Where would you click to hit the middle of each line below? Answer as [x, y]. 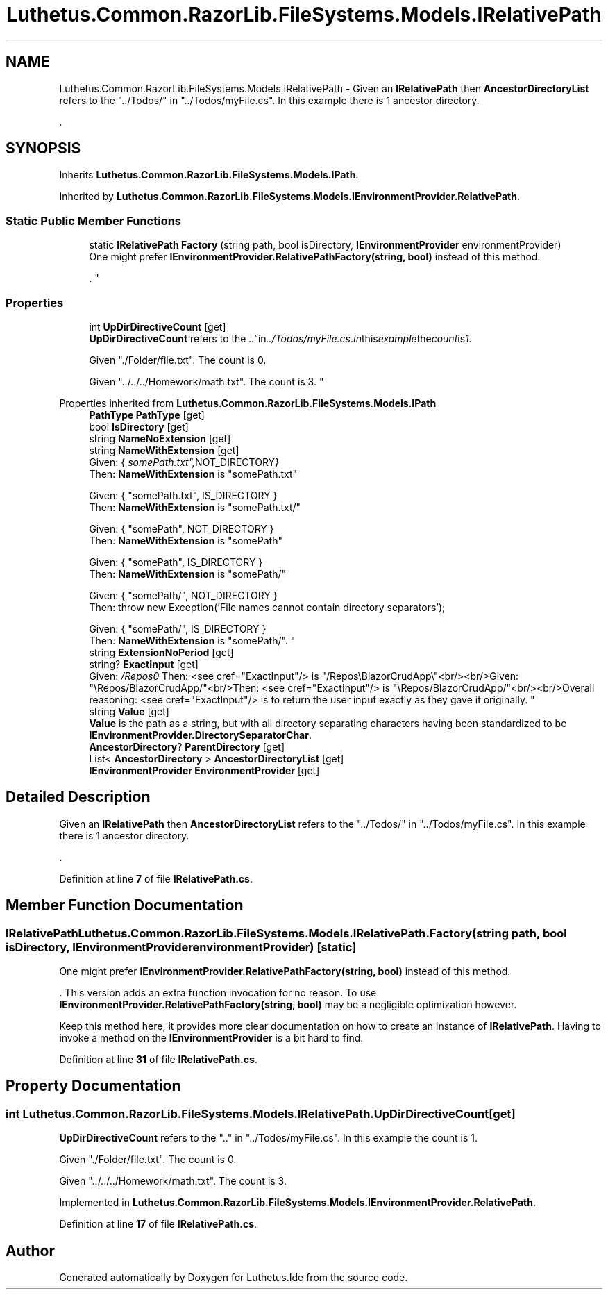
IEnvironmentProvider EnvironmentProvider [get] [204, 770]
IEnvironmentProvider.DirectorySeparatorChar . [200, 735]
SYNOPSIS [43, 149]
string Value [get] [129, 711]
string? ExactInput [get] [144, 664]
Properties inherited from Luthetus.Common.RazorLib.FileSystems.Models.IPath [248, 403]
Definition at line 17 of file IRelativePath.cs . [158, 1224]
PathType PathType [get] [147, 415]
